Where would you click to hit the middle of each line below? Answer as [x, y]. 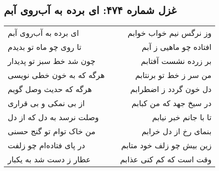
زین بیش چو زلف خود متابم [166, 145]
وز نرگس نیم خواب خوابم [170, 33]
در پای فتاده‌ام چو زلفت [46, 145]
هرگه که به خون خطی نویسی [56, 75]
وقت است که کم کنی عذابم [166, 159]
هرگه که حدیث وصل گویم [50, 89]
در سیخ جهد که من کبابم [172, 103]
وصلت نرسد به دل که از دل [53, 117]
